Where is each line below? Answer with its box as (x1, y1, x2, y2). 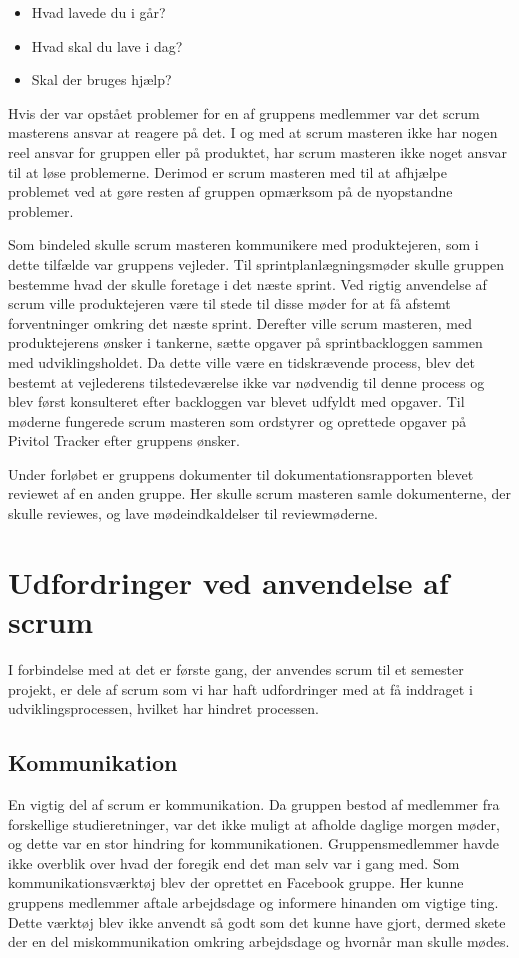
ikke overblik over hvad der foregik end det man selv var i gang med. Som (8, 852, 460, 873)
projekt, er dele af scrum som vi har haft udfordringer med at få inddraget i (8, 678, 473, 699)
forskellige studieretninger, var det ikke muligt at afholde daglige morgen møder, (8, 813, 500, 834)
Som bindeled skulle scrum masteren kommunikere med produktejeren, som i (8, 234, 479, 255)
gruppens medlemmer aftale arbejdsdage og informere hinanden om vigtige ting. (8, 891, 499, 912)
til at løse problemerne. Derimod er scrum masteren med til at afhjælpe (8, 161, 447, 182)
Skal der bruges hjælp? (31, 69, 172, 90)
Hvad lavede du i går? (31, 2, 166, 22)
